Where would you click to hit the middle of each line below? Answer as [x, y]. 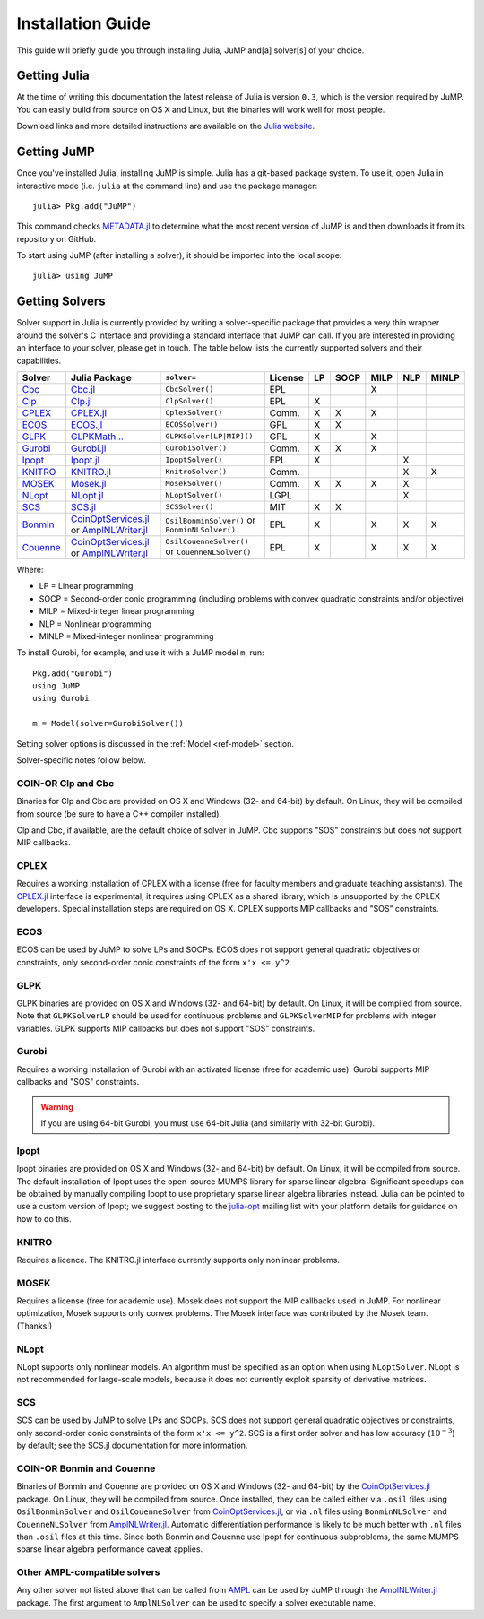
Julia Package [101, 377]
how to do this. [44, 1218]
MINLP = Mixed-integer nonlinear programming [126, 636]
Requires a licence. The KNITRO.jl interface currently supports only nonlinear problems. [178, 1260]
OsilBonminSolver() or [211, 520]
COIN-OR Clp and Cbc [65, 783]
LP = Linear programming [86, 586]
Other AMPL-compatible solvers [88, 1572]
